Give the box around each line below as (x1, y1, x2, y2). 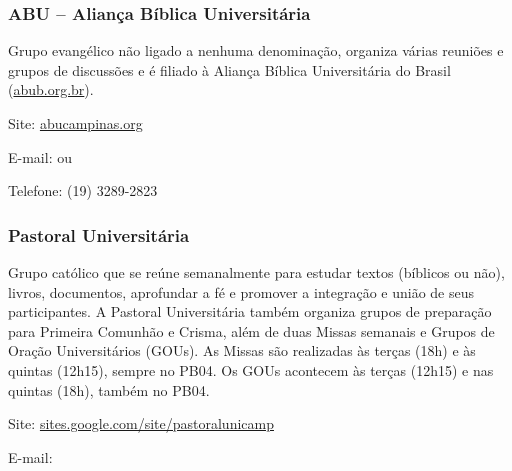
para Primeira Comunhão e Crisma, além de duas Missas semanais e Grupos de (8, 320, 495, 341)
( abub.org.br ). (8, 79, 94, 100)
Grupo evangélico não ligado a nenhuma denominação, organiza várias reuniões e (8, 40, 504, 61)
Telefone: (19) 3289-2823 (8, 180, 158, 201)
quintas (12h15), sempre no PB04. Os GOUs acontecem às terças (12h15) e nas (8, 359, 494, 380)
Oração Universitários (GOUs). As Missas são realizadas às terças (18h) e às (8, 340, 476, 361)
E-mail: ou (8, 146, 72, 167)
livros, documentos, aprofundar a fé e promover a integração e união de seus (8, 281, 475, 302)
